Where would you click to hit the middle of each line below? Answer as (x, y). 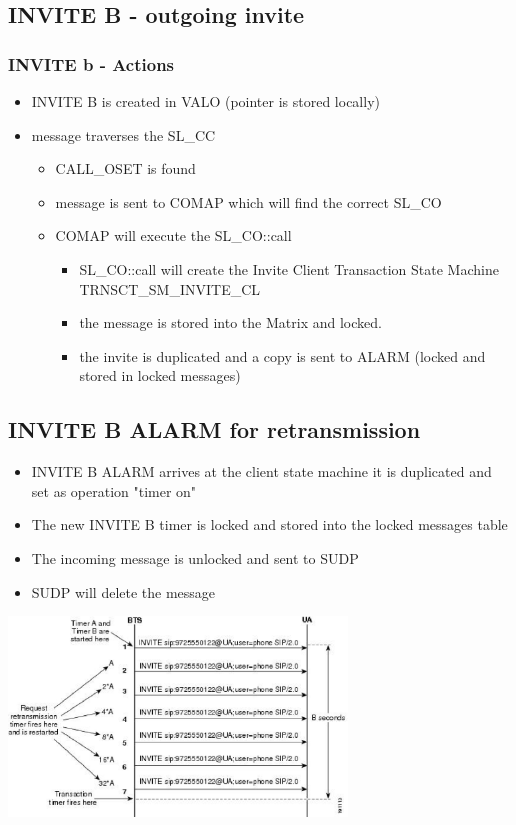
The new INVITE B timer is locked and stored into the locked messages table (269, 524)
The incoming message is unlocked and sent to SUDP (195, 557)
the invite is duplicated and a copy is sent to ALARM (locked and (282, 355)
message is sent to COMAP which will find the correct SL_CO (248, 201)
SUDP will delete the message (123, 591)
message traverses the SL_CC (123, 134)
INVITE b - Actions (91, 63)
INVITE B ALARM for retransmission (214, 429)
